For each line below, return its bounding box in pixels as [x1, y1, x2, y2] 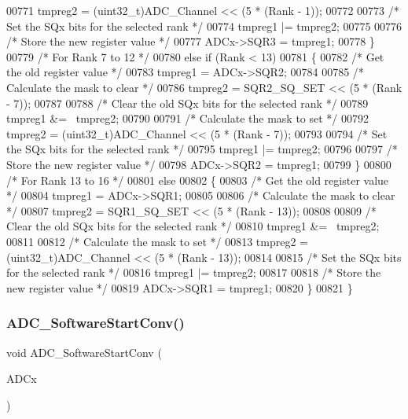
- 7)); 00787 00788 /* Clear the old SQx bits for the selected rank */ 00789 [6, 94, 369, 111]
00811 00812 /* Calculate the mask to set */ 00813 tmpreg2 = [6, 233, 308, 249]
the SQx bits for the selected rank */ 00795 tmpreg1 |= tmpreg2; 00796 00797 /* [6, 141, 398, 157]
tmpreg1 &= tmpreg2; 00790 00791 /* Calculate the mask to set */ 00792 [6, 110, 369, 127]
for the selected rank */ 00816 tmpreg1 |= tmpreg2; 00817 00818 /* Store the [6, 264, 381, 281]
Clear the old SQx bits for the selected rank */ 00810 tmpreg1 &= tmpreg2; [6, 218, 380, 234]
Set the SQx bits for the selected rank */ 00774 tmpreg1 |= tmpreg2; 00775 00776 [6, 17, 402, 34]
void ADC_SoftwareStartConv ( [6, 344, 162, 360]
